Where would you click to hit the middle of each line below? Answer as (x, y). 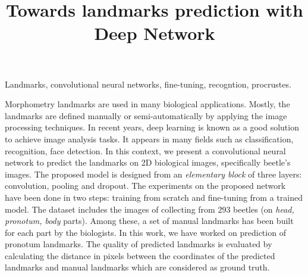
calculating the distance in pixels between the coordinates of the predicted (140, 255)
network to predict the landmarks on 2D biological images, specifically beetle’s (148, 162)
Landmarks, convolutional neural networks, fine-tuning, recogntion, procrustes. (148, 84)
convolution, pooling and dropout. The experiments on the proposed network (145, 186)
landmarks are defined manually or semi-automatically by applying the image (146, 115)
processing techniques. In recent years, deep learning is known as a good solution (152, 127)
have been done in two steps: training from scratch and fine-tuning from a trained (154, 197)
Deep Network (155, 33)
